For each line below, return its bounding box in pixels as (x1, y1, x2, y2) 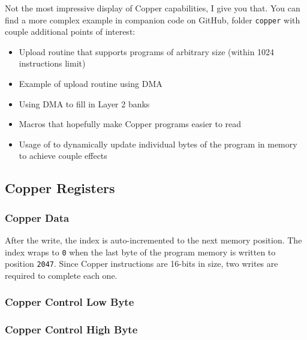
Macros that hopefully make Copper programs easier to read (19, 118, 242, 130)
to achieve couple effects (19, 149, 107, 162)
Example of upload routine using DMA (19, 77, 162, 90)
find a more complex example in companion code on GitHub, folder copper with (5, 13, 300, 26)
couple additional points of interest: (5, 25, 136, 38)
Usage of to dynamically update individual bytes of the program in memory (19, 137, 297, 150)
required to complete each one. (5, 269, 118, 281)
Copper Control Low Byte (5, 294, 134, 309)
